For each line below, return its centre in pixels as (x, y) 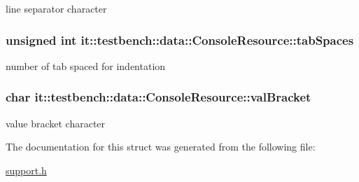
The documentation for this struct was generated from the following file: (161, 147)
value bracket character (56, 123)
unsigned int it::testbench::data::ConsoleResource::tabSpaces (180, 40)
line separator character (56, 8)
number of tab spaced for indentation (86, 65)
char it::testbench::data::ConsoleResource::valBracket (159, 97)
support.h (26, 170)
